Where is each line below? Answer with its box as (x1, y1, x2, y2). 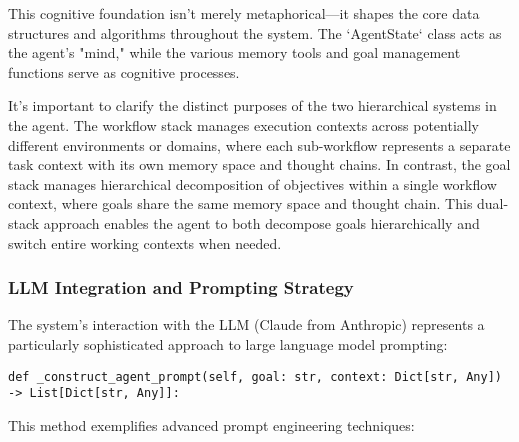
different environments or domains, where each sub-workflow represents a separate (8, 134, 511, 155)
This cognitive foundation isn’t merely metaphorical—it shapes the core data (8, 3, 480, 23)
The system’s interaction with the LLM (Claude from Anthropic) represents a (8, 314, 485, 335)
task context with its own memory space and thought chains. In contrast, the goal (8, 154, 511, 175)
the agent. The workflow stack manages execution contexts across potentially (8, 114, 479, 135)
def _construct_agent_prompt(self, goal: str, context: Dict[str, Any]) (8, 369, 502, 384)
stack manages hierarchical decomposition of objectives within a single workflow (8, 173, 497, 194)
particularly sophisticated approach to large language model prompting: (8, 333, 448, 354)
